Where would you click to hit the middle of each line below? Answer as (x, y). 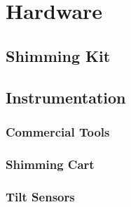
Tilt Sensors (40, 196)
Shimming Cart (50, 164)
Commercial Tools (58, 131)
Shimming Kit (58, 55)
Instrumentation (66, 97)
